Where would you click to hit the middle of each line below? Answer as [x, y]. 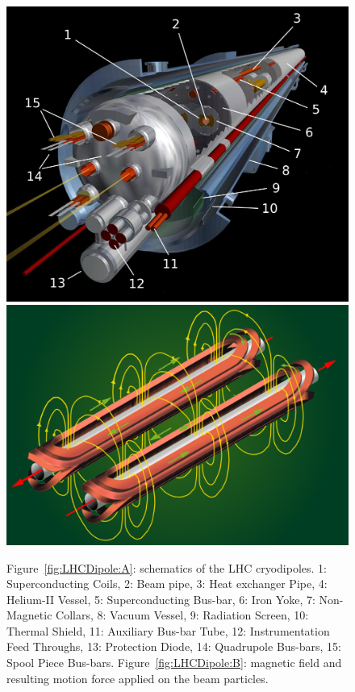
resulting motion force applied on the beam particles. [138, 678]
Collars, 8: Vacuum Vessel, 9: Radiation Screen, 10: [182, 615]
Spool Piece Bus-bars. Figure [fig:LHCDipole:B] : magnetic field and [174, 663]
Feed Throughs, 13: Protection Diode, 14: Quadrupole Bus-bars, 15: [174, 646]
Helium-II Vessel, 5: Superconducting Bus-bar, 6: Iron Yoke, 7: [161, 599]
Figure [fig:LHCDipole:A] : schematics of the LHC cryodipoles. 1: [167, 567]
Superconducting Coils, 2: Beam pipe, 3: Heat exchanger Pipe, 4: [167, 584]
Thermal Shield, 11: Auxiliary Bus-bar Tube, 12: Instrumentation [168, 630]
